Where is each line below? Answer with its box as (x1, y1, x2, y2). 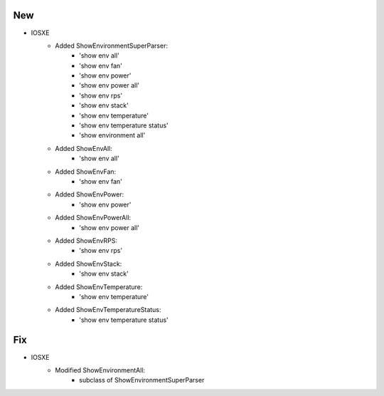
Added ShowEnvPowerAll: (55, 214, 132, 222)
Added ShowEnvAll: (55, 144, 113, 152)
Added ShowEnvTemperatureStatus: (55, 306, 161, 314)
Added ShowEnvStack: (55, 259, 122, 268)
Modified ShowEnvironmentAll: (55, 365, 146, 374)
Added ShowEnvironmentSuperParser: (55, 41, 169, 50)
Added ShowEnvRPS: (55, 236, 117, 245)
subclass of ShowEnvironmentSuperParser (79, 376, 205, 385)
